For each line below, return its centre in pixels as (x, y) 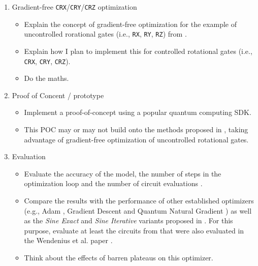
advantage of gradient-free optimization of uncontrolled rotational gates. (136, 139)
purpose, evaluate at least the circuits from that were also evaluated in (134, 230)
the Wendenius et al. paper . (68, 240)
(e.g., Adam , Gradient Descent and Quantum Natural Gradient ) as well (138, 210)
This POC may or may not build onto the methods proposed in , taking (136, 129)
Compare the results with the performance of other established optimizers (139, 200)
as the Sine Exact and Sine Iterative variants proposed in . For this (128, 220)
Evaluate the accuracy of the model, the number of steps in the (123, 173)
